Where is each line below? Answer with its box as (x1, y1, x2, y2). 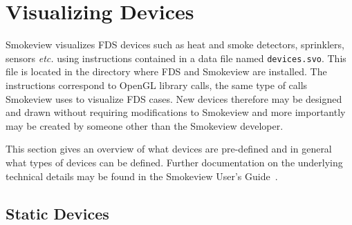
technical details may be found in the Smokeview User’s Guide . (6, 168, 278, 183)
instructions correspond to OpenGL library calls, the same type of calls (6, 77, 308, 92)
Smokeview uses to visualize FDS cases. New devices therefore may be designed (6, 91, 342, 106)
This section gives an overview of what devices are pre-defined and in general (6, 141, 332, 156)
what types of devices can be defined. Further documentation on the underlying (6, 155, 343, 169)
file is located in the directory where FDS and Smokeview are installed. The (6, 64, 327, 79)
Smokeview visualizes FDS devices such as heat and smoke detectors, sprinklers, (6, 37, 344, 52)
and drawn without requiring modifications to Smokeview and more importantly (6, 105, 346, 119)
